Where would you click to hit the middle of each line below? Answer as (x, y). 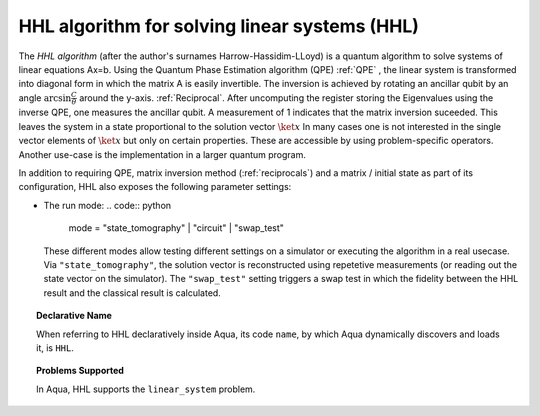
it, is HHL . (55, 347)
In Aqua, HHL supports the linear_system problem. (146, 389)
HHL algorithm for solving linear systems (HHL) (219, 26)
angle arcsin (45, 97)
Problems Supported (80, 371)
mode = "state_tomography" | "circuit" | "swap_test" (176, 228)
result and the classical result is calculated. (132, 292)
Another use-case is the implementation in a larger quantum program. (162, 154)
